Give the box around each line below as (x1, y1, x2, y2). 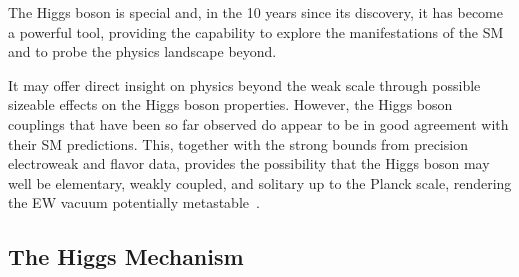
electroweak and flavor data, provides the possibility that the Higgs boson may (8, 153, 490, 174)
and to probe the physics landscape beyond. (8, 41, 277, 62)
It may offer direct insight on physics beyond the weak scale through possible (8, 74, 481, 95)
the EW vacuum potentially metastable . (8, 192, 260, 213)
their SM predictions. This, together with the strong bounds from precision (8, 133, 468, 154)
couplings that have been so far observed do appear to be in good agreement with (8, 113, 509, 134)
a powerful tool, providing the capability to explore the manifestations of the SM (8, 21, 504, 42)
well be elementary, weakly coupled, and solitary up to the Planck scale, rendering (8, 172, 512, 193)
